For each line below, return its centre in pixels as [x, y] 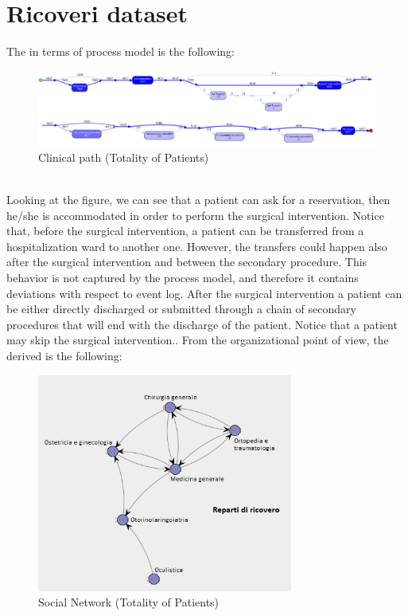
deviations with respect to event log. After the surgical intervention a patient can [204, 293]
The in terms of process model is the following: [120, 51]
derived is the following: [64, 355]
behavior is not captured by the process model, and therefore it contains [183, 277]
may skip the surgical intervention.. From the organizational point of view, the [198, 340]
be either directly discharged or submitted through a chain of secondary [181, 309]
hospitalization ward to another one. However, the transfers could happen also [197, 246]
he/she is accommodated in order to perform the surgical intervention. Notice [195, 215]
